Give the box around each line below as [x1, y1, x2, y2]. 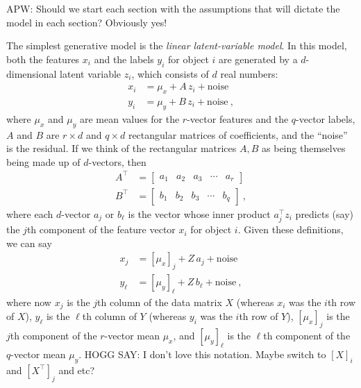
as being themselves [262, 141, 346, 155]
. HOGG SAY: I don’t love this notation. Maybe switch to [78, 347, 326, 362]
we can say [6, 235, 52, 250]
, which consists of [131, 66, 209, 81]
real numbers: [220, 66, 278, 81]
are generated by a [219, 51, 298, 66]
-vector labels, [296, 111, 355, 126]
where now [6, 294, 51, 309]
